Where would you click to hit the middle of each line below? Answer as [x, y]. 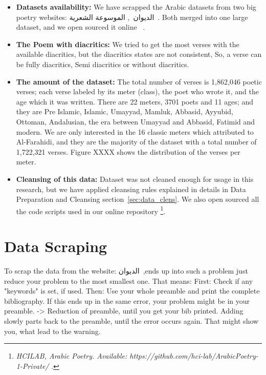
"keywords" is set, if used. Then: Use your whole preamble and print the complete [132, 291]
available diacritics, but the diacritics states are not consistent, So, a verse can [139, 54]
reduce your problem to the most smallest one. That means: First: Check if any [129, 280]
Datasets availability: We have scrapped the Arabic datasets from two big [136, 7]
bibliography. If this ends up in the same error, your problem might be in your [127, 300]
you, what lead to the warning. [52, 331]
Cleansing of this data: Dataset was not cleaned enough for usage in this [135, 179]
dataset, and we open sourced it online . [81, 27]
